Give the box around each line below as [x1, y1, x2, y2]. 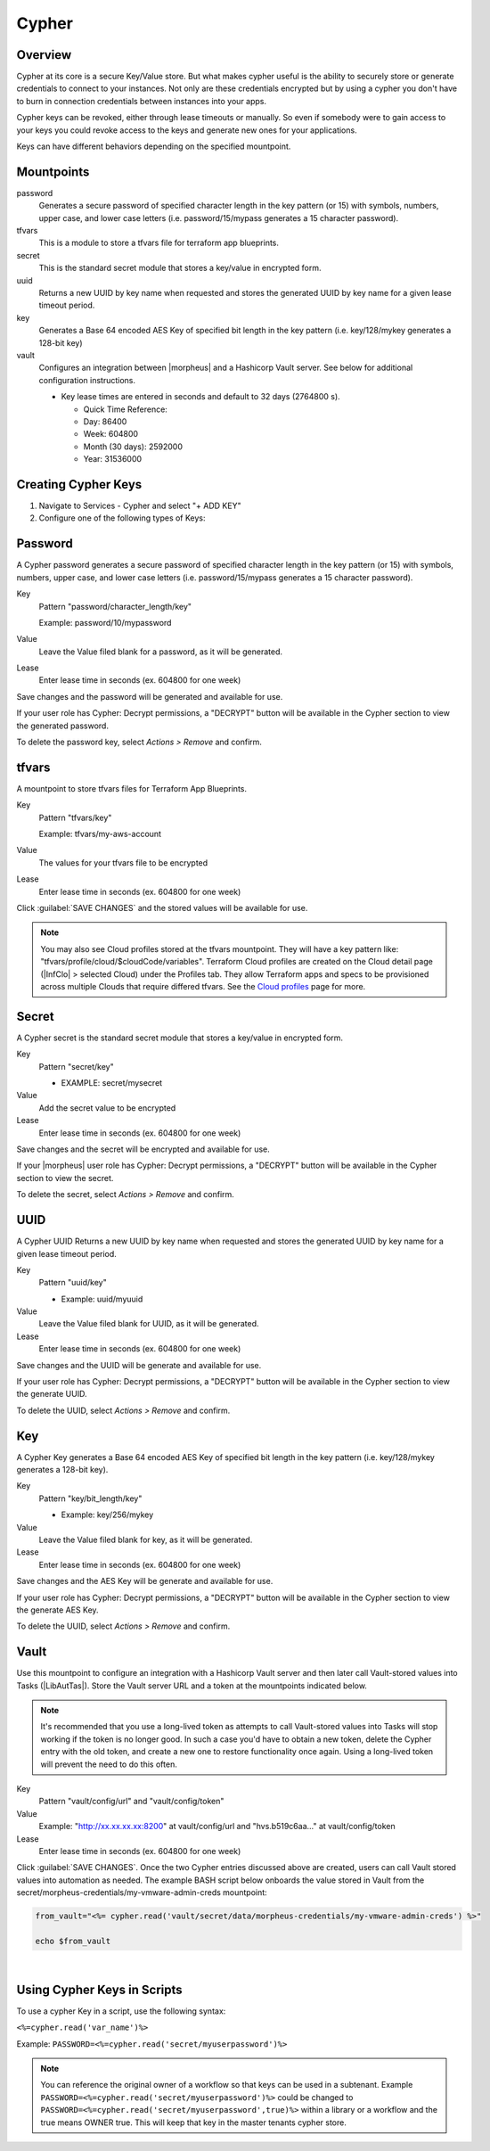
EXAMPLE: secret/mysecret [61, 1078, 163, 1088]
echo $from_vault [35, 1935, 111, 1946]
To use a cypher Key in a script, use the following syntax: [16, 2006, 226, 2016]
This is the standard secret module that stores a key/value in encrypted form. [38, 263, 322, 274]
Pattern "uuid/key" [38, 1277, 107, 1288]
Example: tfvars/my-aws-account [38, 829, 162, 840]
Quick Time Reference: [83, 404, 168, 415]
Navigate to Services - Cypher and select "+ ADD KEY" [38, 500, 241, 512]
